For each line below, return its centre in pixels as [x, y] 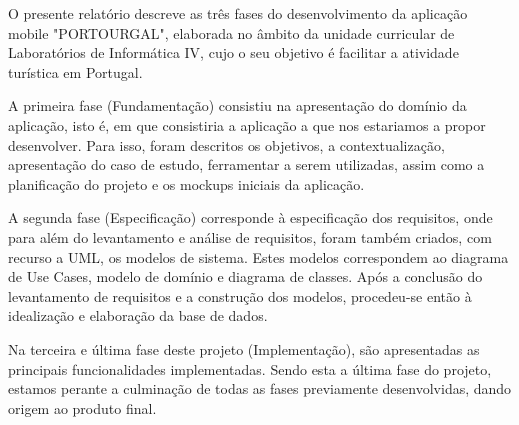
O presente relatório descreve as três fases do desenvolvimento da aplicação [238, 13]
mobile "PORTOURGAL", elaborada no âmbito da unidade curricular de [231, 32]
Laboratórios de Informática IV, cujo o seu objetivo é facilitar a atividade [233, 52]
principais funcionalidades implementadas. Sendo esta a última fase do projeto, [250, 368]
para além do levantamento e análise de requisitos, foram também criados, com [250, 236]
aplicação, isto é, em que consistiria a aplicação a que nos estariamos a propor [247, 124]
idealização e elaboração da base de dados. [138, 315]
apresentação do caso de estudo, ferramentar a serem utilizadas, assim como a [246, 164]
